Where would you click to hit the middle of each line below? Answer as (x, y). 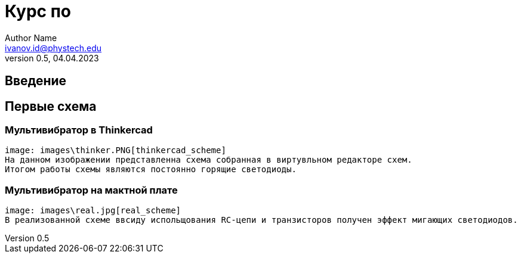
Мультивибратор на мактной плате (91, 190)
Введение (36, 81)
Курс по (38, 11)
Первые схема (51, 106)
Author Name (31, 38)
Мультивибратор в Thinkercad (79, 130)
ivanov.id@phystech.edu (53, 48)
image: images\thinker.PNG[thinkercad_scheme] (115, 150)
